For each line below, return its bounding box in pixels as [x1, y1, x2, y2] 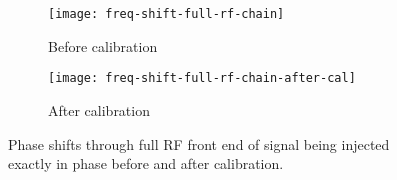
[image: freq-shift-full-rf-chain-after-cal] [48, 71, 356, 86]
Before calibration [48, 35, 158, 56]
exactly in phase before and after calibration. [8, 153, 284, 174]
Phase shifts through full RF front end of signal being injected [8, 133, 390, 154]
